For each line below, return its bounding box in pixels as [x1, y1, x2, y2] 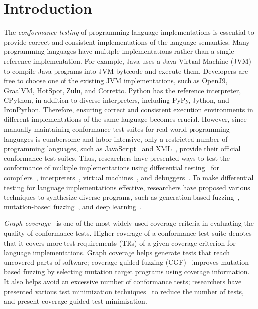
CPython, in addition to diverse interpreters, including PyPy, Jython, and [4, 95, 229, 105]
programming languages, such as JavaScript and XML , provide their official [4, 143, 241, 154]
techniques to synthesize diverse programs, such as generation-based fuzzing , [4, 192, 240, 202]
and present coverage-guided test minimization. [4, 296, 147, 306]
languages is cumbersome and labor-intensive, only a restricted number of [4, 133, 228, 144]
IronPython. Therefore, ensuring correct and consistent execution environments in [4, 104, 253, 114]
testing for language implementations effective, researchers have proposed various [4, 182, 250, 192]
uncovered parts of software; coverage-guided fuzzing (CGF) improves [4, 257, 219, 267]
